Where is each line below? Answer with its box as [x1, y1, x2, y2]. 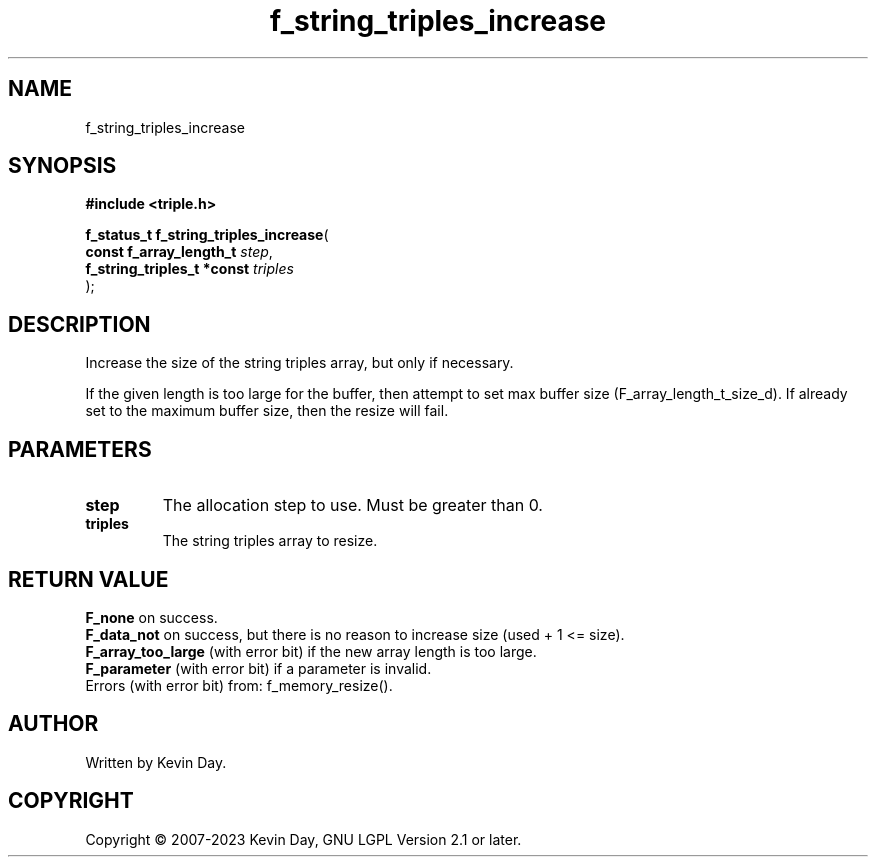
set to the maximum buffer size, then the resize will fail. [85, 402, 449, 420]
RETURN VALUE [8, 566, 169, 592]
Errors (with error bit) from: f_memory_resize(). [85, 676, 393, 694]
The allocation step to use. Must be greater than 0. [162, 495, 543, 516]
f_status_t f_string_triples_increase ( [85, 226, 329, 244]
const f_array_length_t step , [85, 243, 273, 261]
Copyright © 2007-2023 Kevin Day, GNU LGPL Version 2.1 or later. [85, 830, 522, 848]
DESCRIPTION [8, 311, 151, 337]
